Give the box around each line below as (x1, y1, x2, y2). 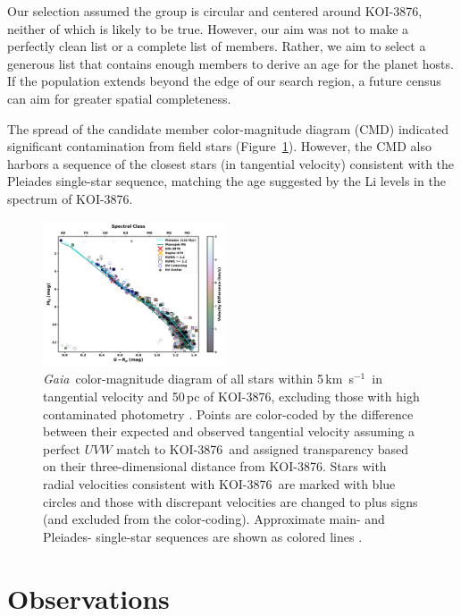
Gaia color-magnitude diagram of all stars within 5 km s (43, 369, 354, 388)
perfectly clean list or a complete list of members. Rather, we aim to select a (7, 37, 426, 55)
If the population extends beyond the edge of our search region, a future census (7, 72, 441, 90)
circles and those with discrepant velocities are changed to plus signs (43, 492, 418, 511)
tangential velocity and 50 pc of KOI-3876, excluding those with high (43, 387, 420, 406)
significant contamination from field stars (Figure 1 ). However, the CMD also (7, 137, 432, 156)
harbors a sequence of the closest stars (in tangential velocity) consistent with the (7, 154, 455, 173)
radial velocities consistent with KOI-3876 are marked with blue (43, 475, 396, 494)
